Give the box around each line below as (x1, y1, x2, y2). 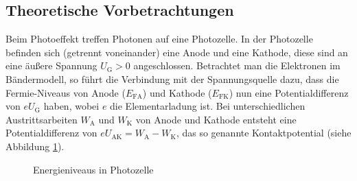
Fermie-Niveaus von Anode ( (5, 85, 126, 99)
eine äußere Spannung (5, 58, 97, 73)
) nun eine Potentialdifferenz (229, 85, 349, 99)
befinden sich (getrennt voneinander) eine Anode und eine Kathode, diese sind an (5, 45, 348, 59)
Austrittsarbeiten (5, 112, 78, 126)
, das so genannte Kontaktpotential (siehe (176, 125, 352, 140)
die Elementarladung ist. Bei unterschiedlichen (110, 99, 306, 113)
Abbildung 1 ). (5, 138, 65, 153)
